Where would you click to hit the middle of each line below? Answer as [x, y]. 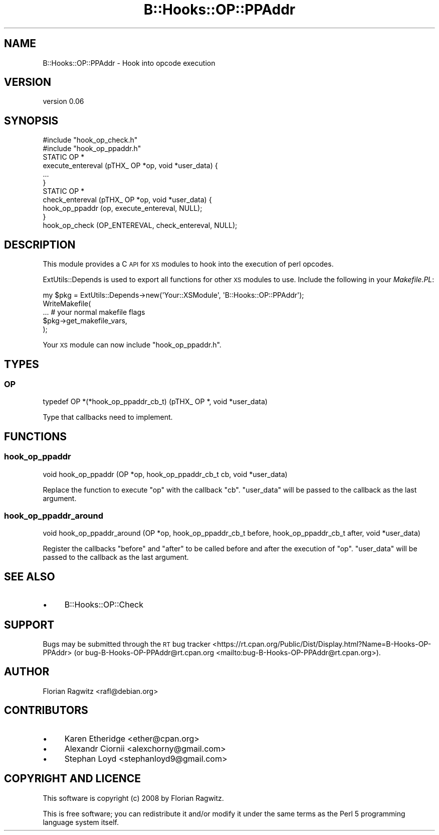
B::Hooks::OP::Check [104, 605]
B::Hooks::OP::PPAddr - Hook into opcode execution [129, 63]
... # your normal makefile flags [94, 312]
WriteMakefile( [67, 304]
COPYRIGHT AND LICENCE [72, 779]
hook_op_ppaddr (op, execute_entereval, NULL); [123, 208]
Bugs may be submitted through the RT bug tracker [127, 644]
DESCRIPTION [40, 245]
